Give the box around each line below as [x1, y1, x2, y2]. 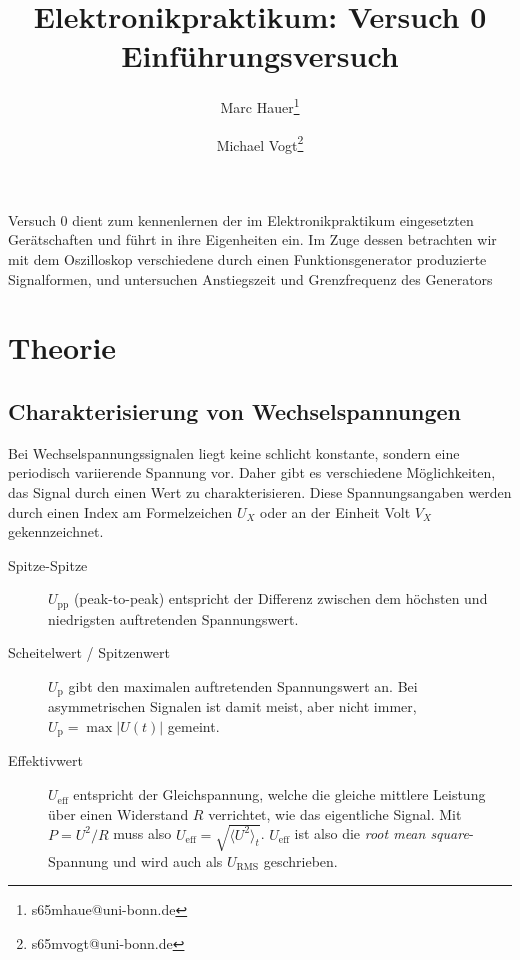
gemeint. [167, 716, 220, 737]
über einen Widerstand [48, 803, 189, 824]
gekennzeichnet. [8, 521, 104, 542]
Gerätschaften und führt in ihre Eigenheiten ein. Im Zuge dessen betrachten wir [8, 229, 497, 250]
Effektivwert [8, 750, 83, 771]
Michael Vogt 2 [216, 131, 304, 155]
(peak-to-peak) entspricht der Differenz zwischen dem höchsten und [73, 588, 488, 609]
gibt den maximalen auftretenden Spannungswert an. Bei [68, 675, 418, 696]
